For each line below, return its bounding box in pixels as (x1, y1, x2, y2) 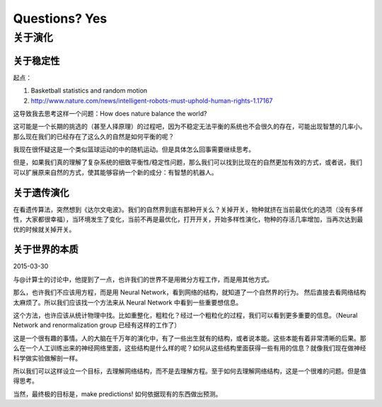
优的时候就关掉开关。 (13, 225, 76, 234)
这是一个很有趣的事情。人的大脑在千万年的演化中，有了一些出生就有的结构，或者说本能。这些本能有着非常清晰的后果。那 (13, 333, 366, 343)
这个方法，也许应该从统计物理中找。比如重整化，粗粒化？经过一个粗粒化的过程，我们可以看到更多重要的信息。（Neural (13, 311, 358, 319)
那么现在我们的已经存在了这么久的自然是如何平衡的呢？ (13, 132, 175, 141)
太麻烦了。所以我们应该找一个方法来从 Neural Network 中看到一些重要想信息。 (13, 298, 243, 306)
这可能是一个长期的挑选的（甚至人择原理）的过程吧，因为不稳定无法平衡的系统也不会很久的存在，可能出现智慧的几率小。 (13, 122, 366, 131)
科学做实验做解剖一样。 (13, 354, 81, 362)
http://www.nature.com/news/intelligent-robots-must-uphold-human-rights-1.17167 (30, 96, 273, 105)
